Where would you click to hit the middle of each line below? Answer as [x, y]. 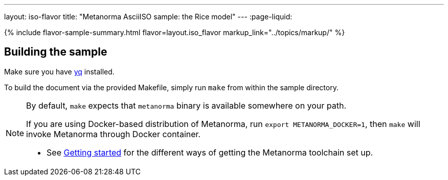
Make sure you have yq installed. [59, 71]
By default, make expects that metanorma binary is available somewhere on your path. [186, 105]
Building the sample [56, 52]
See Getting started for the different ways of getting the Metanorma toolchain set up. [210, 152]
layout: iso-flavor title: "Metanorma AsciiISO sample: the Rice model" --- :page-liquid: [148, 17]
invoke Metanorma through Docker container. [114, 134]
